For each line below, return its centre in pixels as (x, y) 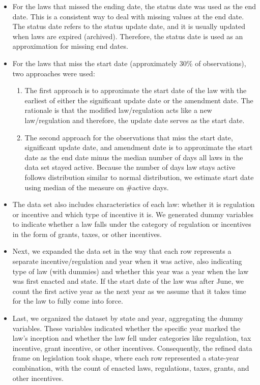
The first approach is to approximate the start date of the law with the (136, 90)
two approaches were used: (54, 73)
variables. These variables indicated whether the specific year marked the (126, 328)
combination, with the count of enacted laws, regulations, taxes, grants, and (131, 368)
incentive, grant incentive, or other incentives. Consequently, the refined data (132, 348)
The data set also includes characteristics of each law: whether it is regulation (134, 204)
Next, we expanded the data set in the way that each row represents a (122, 251)
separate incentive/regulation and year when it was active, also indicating (127, 261)
